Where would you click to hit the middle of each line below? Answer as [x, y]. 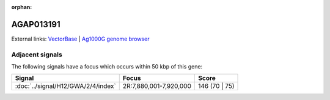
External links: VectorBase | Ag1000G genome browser [80, 39]
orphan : [22, 7]
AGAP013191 [36, 24]
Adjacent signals [37, 55]
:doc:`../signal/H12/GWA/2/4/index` [65, 86]
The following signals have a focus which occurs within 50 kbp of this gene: [107, 67]
